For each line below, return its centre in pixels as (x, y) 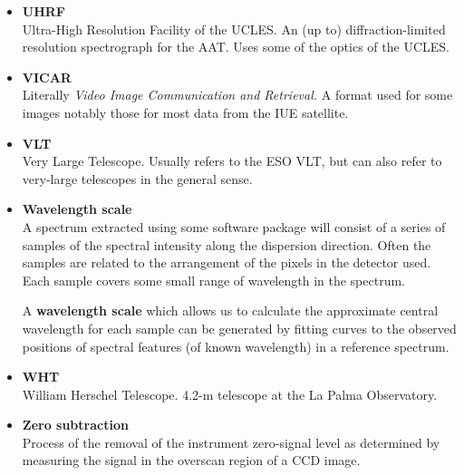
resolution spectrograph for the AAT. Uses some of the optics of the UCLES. (236, 47)
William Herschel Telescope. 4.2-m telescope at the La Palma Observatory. (230, 394)
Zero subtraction (75, 425)
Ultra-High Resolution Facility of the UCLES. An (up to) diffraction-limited (234, 29)
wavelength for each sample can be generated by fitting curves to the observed (239, 328)
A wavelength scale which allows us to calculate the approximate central (230, 310)
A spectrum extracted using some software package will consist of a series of (234, 226)
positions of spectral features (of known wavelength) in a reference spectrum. (236, 346)
